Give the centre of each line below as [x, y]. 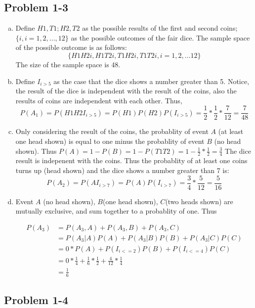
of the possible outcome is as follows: [71, 47]
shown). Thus [36, 151]
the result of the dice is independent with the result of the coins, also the [126, 91]
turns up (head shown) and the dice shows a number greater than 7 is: [122, 170]
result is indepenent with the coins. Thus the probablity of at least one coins [131, 160]
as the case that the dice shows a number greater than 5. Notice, [151, 81]
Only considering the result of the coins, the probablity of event [112, 131]
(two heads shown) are [199, 201]
